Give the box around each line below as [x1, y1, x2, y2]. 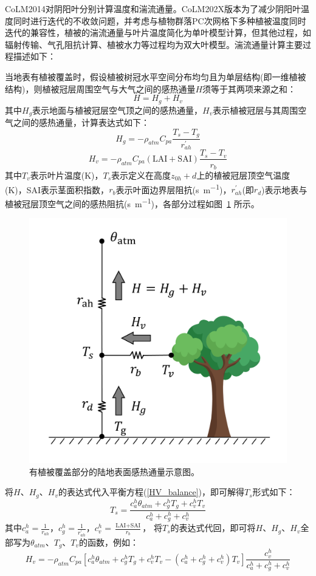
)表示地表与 [261, 183, 307, 196]
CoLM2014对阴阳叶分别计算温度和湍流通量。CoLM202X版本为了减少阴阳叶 [5, 2, 301, 15]
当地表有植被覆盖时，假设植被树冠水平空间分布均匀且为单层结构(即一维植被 [5, 70, 306, 83]
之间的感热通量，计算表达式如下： [13, 116, 149, 129]
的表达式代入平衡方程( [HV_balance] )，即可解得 [58, 485, 245, 498]
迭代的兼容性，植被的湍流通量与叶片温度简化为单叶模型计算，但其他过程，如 [5, 26, 311, 39]
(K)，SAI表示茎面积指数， [5, 183, 109, 196]
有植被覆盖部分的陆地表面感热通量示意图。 [29, 465, 199, 478]
